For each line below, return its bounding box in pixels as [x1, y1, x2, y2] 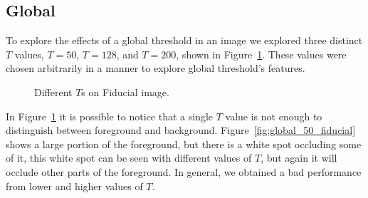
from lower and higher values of [6, 178, 143, 193]
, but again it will [261, 150, 337, 165]
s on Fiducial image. [81, 84, 169, 99]
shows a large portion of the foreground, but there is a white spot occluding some [6, 136, 362, 151]
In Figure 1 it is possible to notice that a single [6, 108, 214, 123]
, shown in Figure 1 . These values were [176, 46, 347, 61]
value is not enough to [225, 108, 322, 123]
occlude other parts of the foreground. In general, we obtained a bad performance [6, 164, 362, 179]
